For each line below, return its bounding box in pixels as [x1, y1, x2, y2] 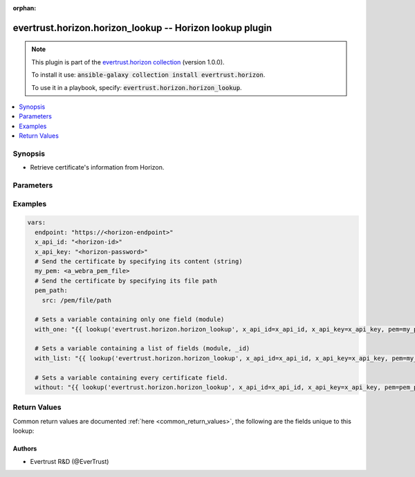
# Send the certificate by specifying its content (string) [35, 257, 243, 265]
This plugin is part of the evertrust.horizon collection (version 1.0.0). [31, 57, 225, 66]
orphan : [12, 4, 37, 12]
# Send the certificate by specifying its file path [35, 277, 217, 285]
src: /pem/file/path [41, 296, 112, 304]
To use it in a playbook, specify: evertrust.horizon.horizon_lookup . [31, 83, 242, 91]
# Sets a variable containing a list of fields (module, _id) [35, 345, 250, 352]
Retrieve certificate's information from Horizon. [30, 163, 165, 172]
